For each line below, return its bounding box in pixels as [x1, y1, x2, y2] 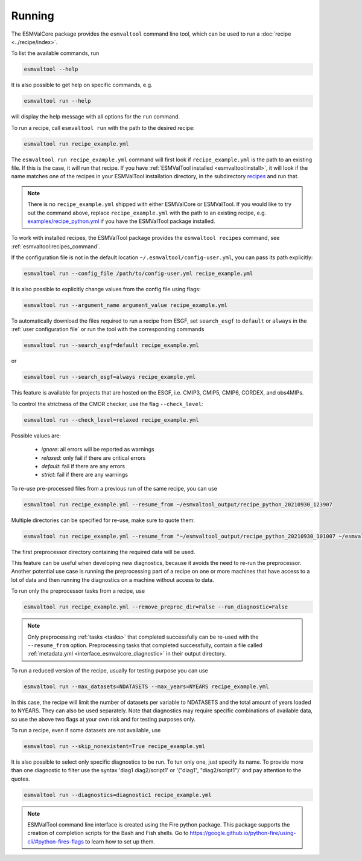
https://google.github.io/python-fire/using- [189, 830, 296, 837]
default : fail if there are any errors [41, 462, 125, 469]
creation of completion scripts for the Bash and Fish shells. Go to [27, 830, 189, 837]
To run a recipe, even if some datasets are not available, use [11, 726, 161, 734]
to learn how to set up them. [84, 837, 155, 845]
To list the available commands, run [11, 50, 100, 57]
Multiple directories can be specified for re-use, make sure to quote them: [11, 517, 195, 524]
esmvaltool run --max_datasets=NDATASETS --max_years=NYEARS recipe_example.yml [24, 683, 269, 690]
